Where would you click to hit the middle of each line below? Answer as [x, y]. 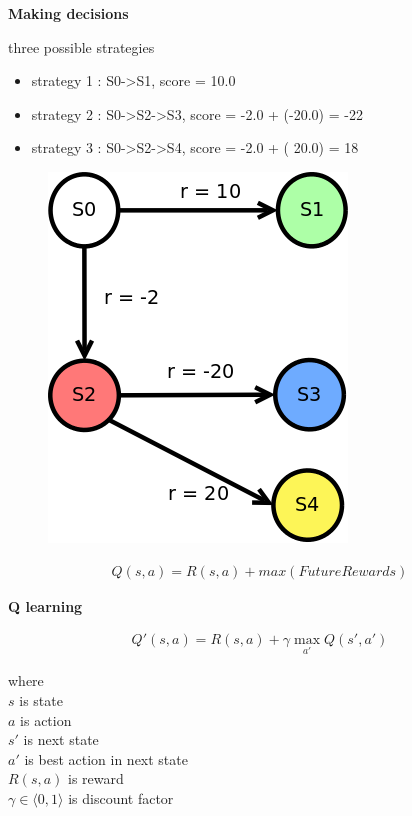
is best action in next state [106, 758]
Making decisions [68, 13]
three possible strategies [81, 46]
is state [41, 700]
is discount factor [121, 798]
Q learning [45, 605]
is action [46, 719]
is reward [95, 778]
